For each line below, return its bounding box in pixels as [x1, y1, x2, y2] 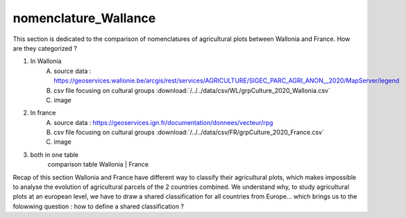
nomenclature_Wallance [12, 10, 156, 26]
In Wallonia [30, 57, 62, 65]
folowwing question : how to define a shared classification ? [12, 202, 184, 210]
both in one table [30, 150, 79, 159]
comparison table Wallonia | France [47, 160, 149, 169]
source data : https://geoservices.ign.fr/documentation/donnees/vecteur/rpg [53, 118, 273, 126]
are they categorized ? [12, 44, 78, 52]
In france [30, 108, 56, 117]
